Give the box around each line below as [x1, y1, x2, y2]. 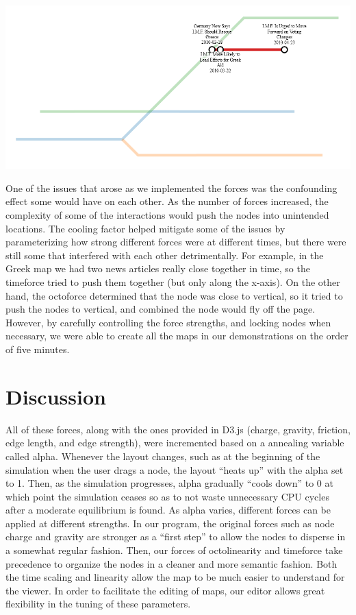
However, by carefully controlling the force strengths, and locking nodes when [5, 315, 331, 329]
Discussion [5, 382, 106, 410]
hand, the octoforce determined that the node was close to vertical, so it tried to [5, 288, 343, 302]
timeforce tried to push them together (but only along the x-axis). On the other [5, 275, 340, 289]
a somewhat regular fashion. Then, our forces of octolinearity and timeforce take [5, 543, 343, 557]
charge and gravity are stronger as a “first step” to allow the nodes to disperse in [5, 529, 346, 544]
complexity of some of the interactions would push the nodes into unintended [5, 208, 329, 222]
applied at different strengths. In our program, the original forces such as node [5, 516, 335, 530]
